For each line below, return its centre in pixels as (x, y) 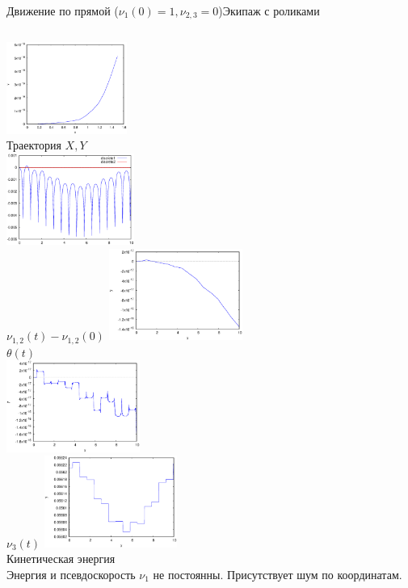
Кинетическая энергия (61, 559)
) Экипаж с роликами (269, 10)
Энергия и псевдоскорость (71, 574)
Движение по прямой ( (63, 10)
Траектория (34, 145)
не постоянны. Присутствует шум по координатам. (278, 574)
